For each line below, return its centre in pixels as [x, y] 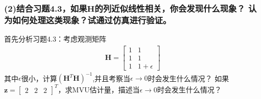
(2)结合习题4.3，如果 [46, 8]
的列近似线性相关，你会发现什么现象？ [170, 8]
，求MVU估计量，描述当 [99, 89]
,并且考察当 [112, 78]
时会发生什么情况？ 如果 [188, 78]
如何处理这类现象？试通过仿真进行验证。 [92, 20]
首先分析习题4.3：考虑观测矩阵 [55, 39]
